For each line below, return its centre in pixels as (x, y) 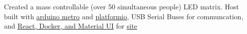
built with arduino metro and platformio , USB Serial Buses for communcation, (124, 16)
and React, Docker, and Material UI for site (71, 26)
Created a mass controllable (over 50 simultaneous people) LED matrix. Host (122, 6)
